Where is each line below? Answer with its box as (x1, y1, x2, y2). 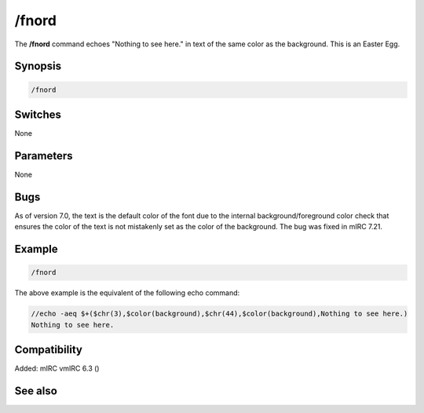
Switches (14, 108, 62, 121)
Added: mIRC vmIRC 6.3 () (14, 364, 100, 373)
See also (14, 384, 58, 397)
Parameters (14, 149, 73, 163)
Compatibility (14, 343, 82, 356)
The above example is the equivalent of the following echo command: (14, 288, 240, 298)
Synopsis (14, 60, 62, 73)
